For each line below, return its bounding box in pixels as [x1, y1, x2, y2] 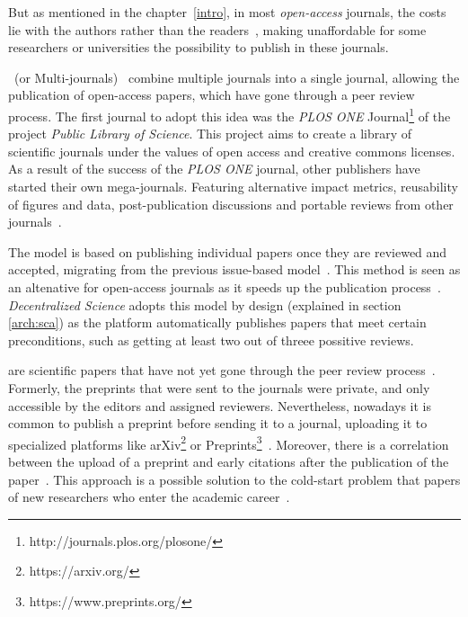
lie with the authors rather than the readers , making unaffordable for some [8, 20, 427, 39]
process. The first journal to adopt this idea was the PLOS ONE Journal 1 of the [8, 103, 451, 125]
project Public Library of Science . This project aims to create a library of [8, 124, 412, 143]
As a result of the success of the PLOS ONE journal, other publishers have [8, 159, 420, 178]
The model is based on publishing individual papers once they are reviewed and [8, 242, 447, 261]
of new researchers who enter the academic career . [8, 487, 290, 506]
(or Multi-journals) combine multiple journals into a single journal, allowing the [13, 67, 460, 86]
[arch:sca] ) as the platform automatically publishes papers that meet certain [8, 313, 427, 332]
